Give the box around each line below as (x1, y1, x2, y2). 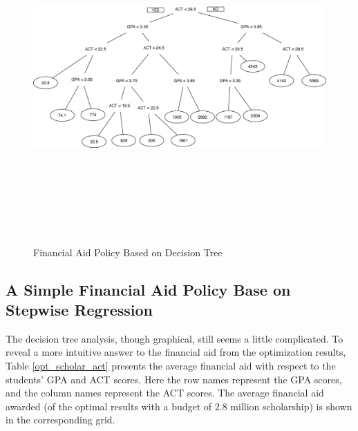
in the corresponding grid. (6, 412, 115, 427)
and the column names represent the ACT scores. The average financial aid (6, 385, 324, 400)
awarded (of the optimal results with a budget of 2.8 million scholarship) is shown (6, 399, 352, 413)
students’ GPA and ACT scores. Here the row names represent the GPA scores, (6, 372, 342, 386)
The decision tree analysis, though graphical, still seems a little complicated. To (6, 331, 343, 345)
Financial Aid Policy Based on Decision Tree (33, 245, 223, 259)
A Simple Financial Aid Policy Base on (6, 278, 291, 300)
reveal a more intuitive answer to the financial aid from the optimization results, (6, 345, 346, 359)
